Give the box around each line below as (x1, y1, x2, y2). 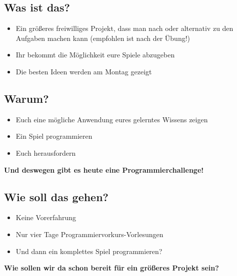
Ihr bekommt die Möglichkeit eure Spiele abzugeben (15, 49, 175, 60)
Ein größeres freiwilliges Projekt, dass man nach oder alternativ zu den (15, 23, 233, 33)
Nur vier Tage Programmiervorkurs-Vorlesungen (15, 229, 163, 239)
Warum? (4, 90, 49, 106)
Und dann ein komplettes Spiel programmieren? (15, 246, 162, 256)
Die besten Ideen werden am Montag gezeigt (15, 66, 152, 76)
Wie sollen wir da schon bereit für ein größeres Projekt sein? (4, 263, 219, 273)
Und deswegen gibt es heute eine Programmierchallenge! (4, 164, 204, 175)
